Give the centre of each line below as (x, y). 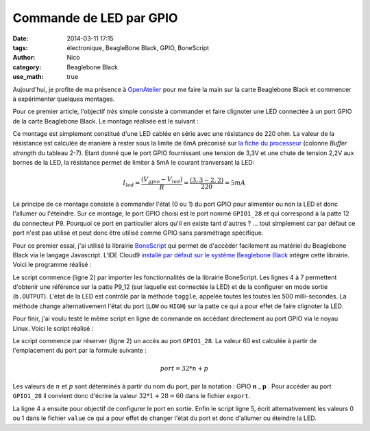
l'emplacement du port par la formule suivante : (79, 351)
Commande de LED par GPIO (95, 18)
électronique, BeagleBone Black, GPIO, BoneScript (138, 47)
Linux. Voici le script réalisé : (53, 328)
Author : (24, 58)
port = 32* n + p (184, 368)
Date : (21, 38)
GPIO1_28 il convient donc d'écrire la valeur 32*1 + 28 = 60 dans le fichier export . (132, 396)
